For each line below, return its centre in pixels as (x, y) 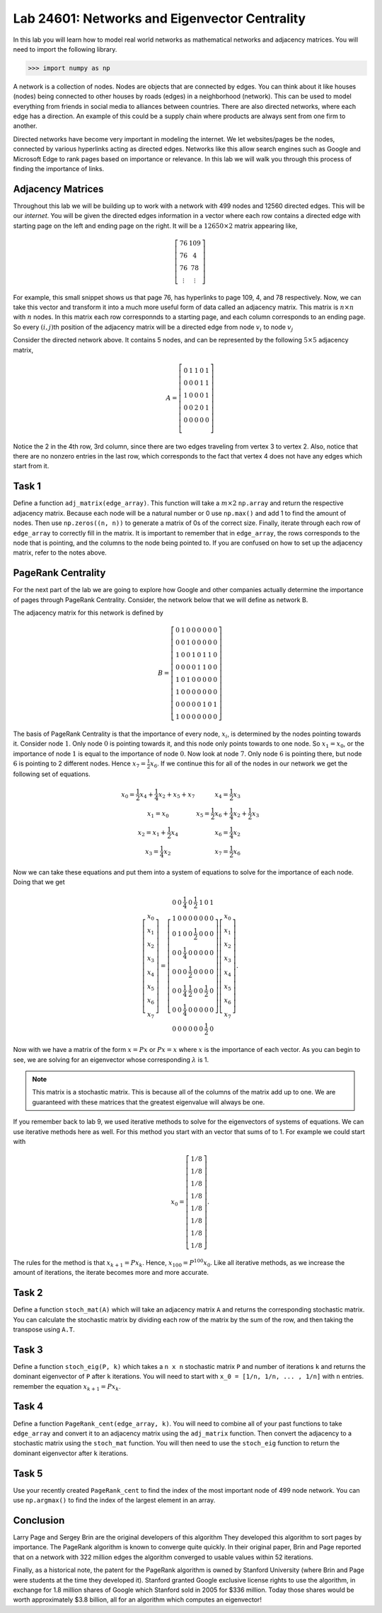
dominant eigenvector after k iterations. (71, 1453)
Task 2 (28, 1293)
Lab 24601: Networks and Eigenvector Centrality (160, 18)
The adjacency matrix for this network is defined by (88, 613)
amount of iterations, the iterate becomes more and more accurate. (111, 1273)
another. (25, 126)
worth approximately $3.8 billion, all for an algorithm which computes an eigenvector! (137, 1600)
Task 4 (28, 1407)
